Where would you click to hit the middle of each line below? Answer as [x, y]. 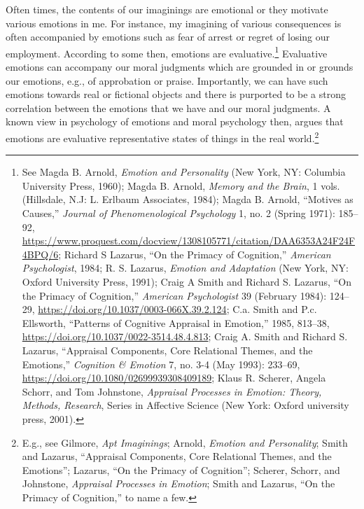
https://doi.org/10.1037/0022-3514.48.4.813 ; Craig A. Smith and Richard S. [185, 336]
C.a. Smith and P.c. [275, 309]
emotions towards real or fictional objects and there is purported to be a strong [176, 94]
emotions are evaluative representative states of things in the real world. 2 [162, 137]
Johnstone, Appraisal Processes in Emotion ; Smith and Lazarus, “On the [178, 483]
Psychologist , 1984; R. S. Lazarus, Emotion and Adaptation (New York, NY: [185, 268]
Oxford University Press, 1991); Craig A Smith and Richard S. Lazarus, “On [187, 281]
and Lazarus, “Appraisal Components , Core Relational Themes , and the [177, 456]
